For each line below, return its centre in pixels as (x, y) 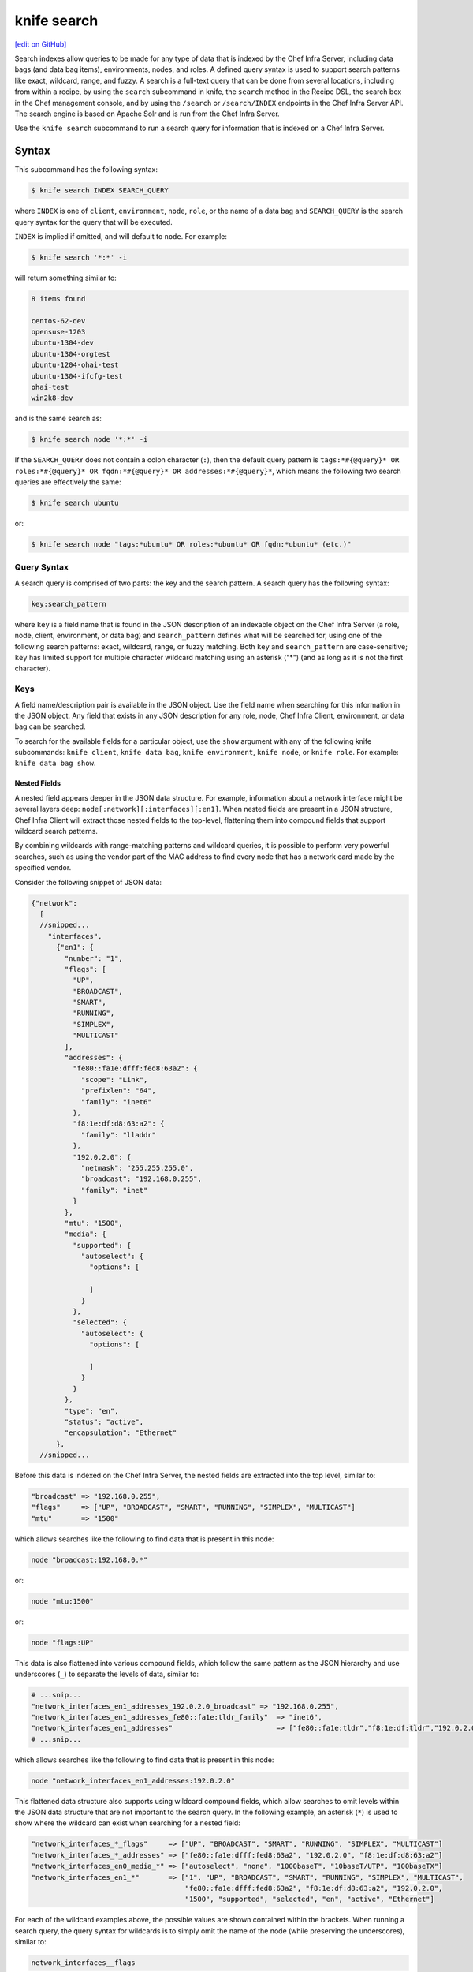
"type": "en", (91, 1411)
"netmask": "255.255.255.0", (137, 1168)
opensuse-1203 (58, 332)
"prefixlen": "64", (119, 1091)
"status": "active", (104, 1421)
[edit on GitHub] (41, 44)
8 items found (58, 299)
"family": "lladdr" (119, 1135)
